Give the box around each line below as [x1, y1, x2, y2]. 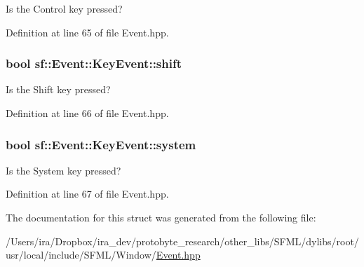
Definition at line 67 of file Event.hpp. [6, 186, 169, 201]
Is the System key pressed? [6, 163, 121, 177]
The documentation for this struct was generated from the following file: [6, 210, 316, 224]
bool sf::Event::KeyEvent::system [6, 135, 196, 153]
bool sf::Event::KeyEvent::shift [6, 55, 182, 72]
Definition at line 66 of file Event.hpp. [6, 106, 169, 120]
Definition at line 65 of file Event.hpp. [6, 25, 169, 39]
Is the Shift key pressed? [6, 82, 111, 97]
